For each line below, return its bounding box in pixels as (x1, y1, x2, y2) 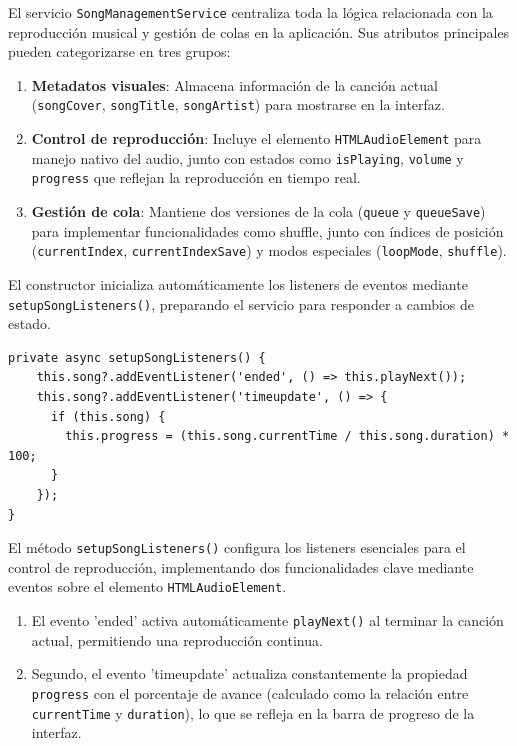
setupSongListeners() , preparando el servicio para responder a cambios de (8, 293, 475, 314)
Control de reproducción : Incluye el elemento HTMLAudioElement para (31, 128, 482, 149)
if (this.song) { (50, 409, 166, 424)
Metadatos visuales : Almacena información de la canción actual (31, 74, 438, 95)
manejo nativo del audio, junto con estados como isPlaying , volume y (31, 147, 464, 168)
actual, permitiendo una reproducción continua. (31, 629, 323, 650)
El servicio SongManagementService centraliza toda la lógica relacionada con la (8, 2, 493, 22)
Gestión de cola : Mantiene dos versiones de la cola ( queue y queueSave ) (31, 201, 486, 222)
